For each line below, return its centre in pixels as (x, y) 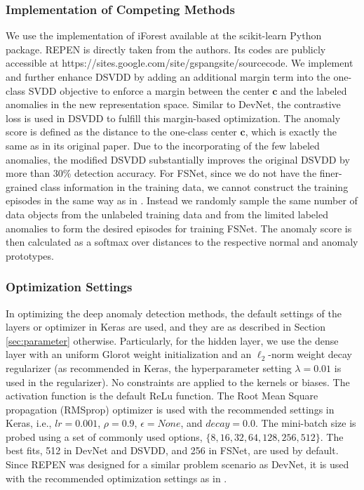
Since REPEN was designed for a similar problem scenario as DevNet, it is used (177, 464)
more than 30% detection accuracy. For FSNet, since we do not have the (161, 173)
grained (22, 186)
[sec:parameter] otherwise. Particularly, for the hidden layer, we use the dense (172, 340)
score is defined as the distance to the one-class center (121, 132)
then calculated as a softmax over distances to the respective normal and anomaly (182, 242)
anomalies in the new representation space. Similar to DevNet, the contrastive (173, 104)
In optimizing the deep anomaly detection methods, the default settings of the (174, 313)
